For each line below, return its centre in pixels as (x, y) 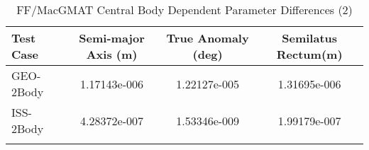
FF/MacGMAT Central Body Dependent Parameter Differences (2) (184, 10)
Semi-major (112, 38)
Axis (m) (112, 54)
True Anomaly (208, 38)
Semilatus (310, 38)
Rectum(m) (309, 54)
